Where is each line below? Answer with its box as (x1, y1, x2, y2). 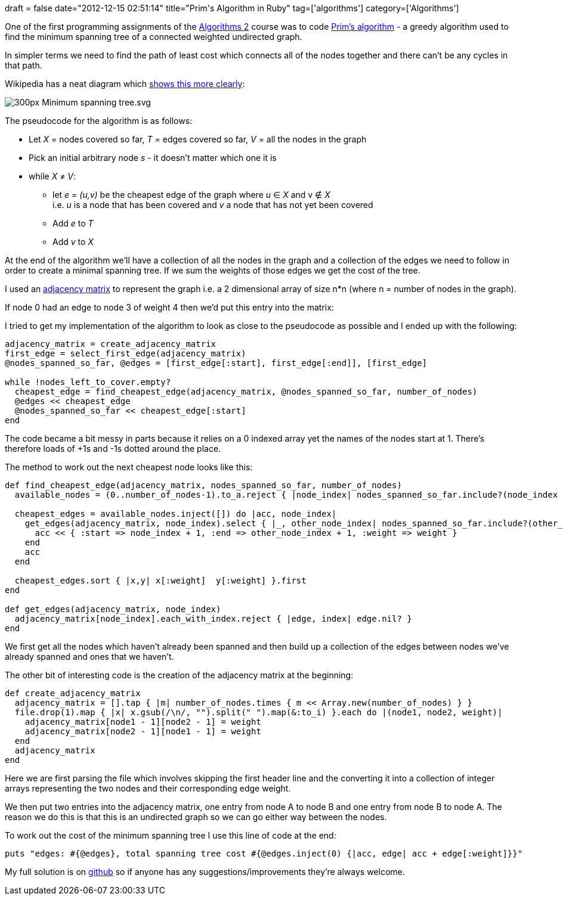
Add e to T (52, 218, 94, 228)
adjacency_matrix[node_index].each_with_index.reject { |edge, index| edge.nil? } (14, 614, 412, 623)
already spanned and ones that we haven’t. (5, 651, 174, 662)
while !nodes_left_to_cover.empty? (5, 377, 171, 387)
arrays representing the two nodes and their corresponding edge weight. (5, 783, 291, 793)
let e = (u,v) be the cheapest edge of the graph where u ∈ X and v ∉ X (52, 190, 330, 200)
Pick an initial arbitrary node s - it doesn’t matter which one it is (29, 153, 277, 163)
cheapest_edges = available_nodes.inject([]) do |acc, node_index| (14, 509, 337, 519)
